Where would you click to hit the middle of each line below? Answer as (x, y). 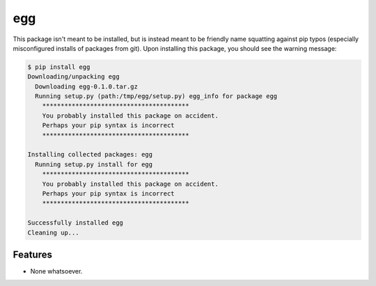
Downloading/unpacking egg (73, 77)
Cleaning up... (53, 232)
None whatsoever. (56, 271)
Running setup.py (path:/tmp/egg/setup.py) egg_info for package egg (156, 96)
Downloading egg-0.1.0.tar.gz (87, 86)
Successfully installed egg (75, 223)
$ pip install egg (59, 67)
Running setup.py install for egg (94, 164)
